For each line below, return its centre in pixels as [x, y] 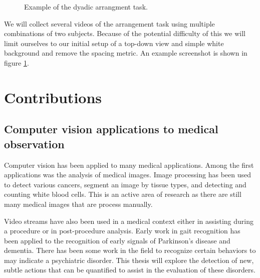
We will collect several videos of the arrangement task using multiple [109, 23]
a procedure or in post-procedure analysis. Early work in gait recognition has [122, 231]
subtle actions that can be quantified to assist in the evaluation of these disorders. [130, 270]
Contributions [53, 97]
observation [34, 144]
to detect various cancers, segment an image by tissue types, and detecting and [125, 184]
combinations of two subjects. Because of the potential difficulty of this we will [125, 33]
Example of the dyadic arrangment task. [86, 7]
